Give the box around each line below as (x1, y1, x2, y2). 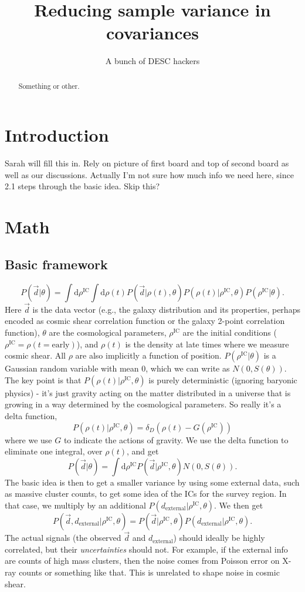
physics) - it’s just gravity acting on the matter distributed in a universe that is (5, 386, 291, 399)
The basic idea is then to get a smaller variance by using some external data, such (5, 476, 300, 488)
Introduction (5, 123, 109, 147)
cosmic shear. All (5, 349, 66, 362)
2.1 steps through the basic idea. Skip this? (5, 180, 160, 192)
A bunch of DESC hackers (105, 55, 200, 67)
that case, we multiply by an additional (5, 499, 146, 511)
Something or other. (18, 81, 80, 91)
